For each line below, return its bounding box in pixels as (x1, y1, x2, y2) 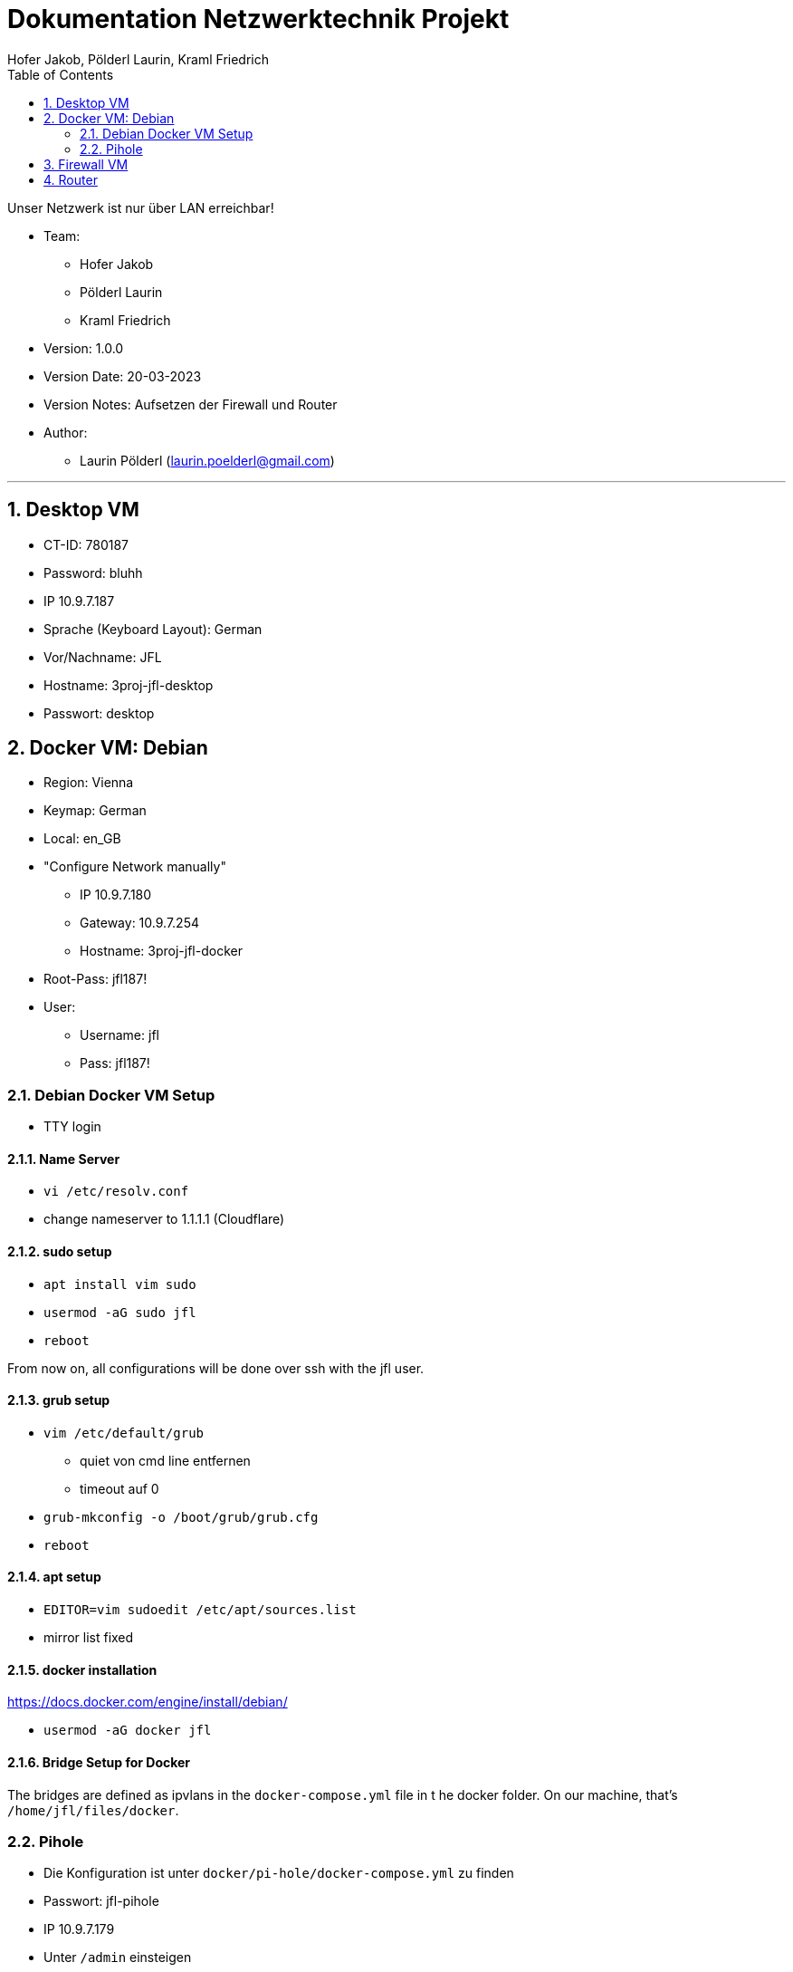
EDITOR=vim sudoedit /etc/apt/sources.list (43, 1602, 357, 1618)
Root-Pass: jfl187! (43, 971, 148, 987)
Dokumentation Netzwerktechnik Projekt (7, 4, 510, 34)
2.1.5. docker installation (7, 1661, 158, 1678)
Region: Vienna (43, 774, 134, 791)
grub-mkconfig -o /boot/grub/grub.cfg (43, 1509, 319, 1525)
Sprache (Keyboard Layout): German (43, 620, 263, 637)
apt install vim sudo (43, 1276, 196, 1292)
